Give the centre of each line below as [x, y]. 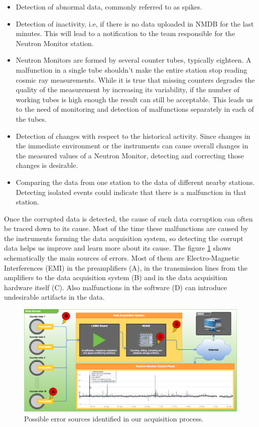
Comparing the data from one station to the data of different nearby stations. [135, 182]
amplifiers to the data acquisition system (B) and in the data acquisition [116, 277]
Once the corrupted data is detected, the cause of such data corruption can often [128, 218]
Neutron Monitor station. [55, 43]
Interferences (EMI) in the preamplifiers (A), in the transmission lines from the [126, 267]
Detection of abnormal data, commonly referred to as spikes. [109, 7]
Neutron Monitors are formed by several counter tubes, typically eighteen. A [134, 60]
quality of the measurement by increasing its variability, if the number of [128, 89]
